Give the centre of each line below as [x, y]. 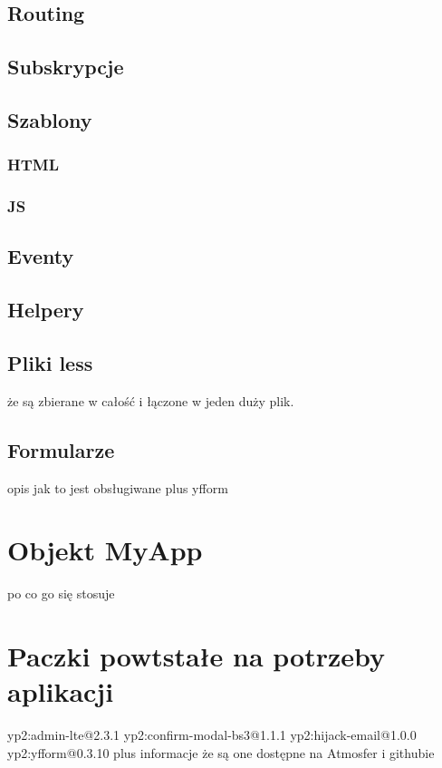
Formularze [61, 449]
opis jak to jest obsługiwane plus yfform [118, 487]
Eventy [41, 256]
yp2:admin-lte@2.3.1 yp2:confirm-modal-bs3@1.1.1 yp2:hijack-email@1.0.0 [212, 735]
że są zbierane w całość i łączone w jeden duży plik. [151, 400]
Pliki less [50, 362]
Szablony [50, 119]
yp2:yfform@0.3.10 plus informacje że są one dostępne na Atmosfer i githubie [221, 752]
